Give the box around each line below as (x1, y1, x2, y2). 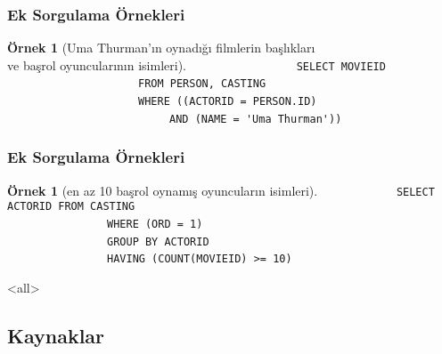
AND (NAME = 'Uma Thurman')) (169, 112, 342, 125)
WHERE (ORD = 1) (107, 217, 203, 230)
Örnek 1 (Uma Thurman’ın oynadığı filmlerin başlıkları (7, 38, 315, 57)
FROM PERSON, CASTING (138, 77, 266, 91)
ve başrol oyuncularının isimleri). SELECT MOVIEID (7, 55, 386, 74)
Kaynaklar (7, 321, 105, 349)
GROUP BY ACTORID (107, 235, 209, 248)
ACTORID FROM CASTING (7, 200, 135, 213)
